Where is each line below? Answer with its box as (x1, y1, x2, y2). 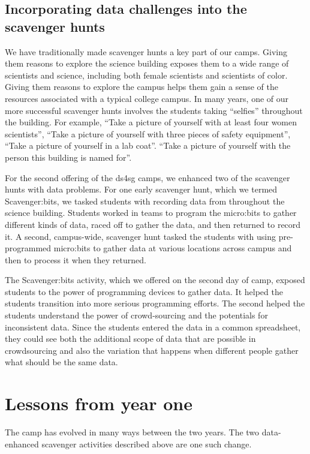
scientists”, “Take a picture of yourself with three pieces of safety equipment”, (5, 127, 291, 140)
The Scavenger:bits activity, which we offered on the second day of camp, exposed (5, 273, 305, 286)
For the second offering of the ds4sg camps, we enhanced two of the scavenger (5, 171, 290, 184)
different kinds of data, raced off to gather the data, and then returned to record (5, 218, 301, 230)
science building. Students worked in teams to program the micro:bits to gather (5, 206, 297, 219)
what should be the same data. (5, 356, 118, 368)
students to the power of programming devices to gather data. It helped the (5, 285, 283, 297)
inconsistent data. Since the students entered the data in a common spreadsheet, (5, 320, 301, 333)
